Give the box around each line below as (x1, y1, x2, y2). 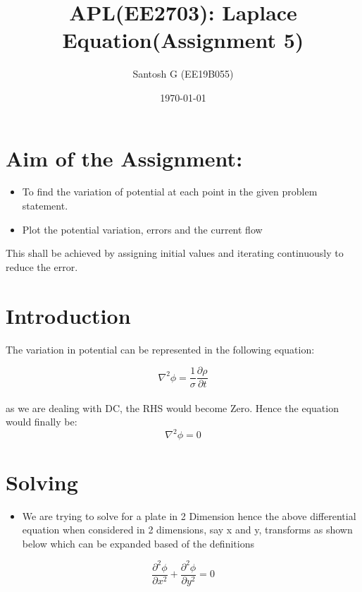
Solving (6, 467, 78, 496)
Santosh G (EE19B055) (132, 66, 234, 81)
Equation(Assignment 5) (62, 25, 304, 54)
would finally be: (6, 414, 77, 429)
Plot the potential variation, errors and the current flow (22, 222, 263, 236)
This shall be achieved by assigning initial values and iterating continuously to (6, 246, 344, 260)
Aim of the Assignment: (6, 143, 243, 172)
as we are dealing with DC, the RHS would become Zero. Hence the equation (6, 400, 339, 415)
